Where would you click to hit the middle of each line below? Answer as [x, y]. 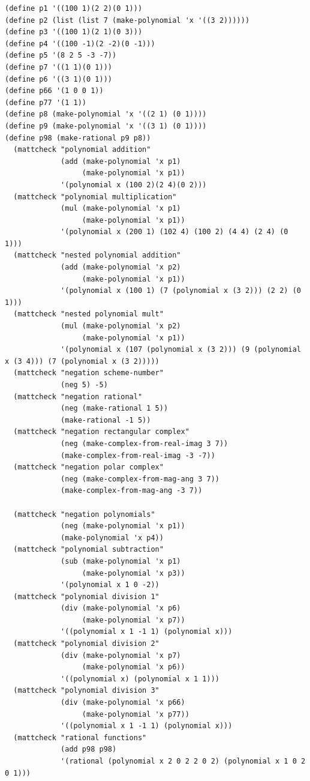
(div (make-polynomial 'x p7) [121, 655]
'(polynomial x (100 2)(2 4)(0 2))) [134, 185]
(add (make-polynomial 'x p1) [121, 161]
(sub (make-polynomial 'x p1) [121, 561]
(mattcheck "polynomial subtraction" [88, 550]
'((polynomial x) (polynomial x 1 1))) [140, 679]
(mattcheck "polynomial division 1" [86, 596]
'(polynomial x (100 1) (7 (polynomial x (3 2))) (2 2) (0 [181, 291]
